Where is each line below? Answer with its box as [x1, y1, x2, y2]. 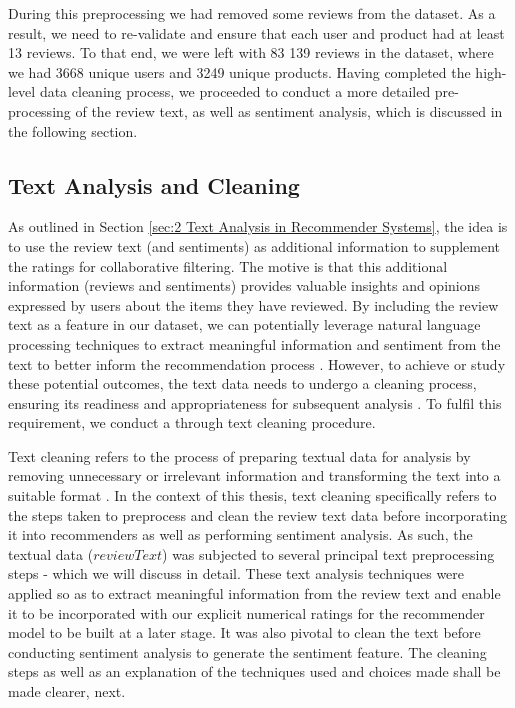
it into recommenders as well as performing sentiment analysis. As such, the [8, 524, 473, 545]
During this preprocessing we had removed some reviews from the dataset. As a [8, 3, 496, 23]
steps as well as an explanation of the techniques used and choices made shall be [8, 661, 501, 682]
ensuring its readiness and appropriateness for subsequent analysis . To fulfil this [8, 392, 502, 413]
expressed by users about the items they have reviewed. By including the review [8, 294, 499, 315]
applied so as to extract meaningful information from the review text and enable [8, 583, 501, 604]
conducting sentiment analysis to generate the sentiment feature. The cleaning [8, 641, 487, 662]
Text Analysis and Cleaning [8, 169, 300, 200]
